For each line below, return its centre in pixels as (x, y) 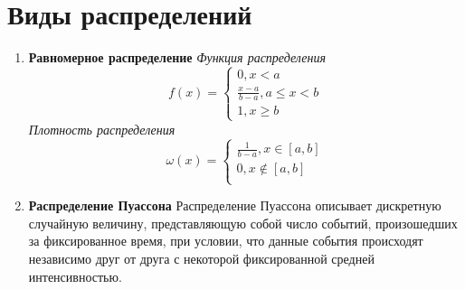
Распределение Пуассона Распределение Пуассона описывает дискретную (235, 205)
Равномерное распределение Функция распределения (177, 57)
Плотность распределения (102, 129)
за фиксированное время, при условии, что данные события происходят (226, 241)
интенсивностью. (75, 276)
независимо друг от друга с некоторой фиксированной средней (201, 258)
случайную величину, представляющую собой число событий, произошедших (243, 223)
